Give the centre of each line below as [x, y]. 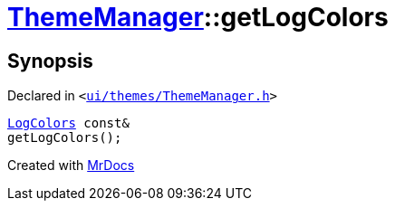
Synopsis [50, 61]
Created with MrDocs [71, 165]
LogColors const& [68, 123]
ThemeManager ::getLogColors [198, 17]
